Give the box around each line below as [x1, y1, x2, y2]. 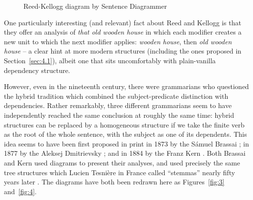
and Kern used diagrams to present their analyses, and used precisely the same [4, 157, 240, 167]
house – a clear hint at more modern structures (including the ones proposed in [4, 46, 242, 56]
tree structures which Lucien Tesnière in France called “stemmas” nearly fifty [4, 167, 235, 177]
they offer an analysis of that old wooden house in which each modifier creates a [4, 27, 242, 37]
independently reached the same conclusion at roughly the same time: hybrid [4, 109, 234, 120]
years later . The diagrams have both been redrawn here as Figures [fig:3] [4, 177, 225, 187]
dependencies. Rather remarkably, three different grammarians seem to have [4, 100, 232, 110]
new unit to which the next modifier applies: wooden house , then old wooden [4, 36, 232, 46]
